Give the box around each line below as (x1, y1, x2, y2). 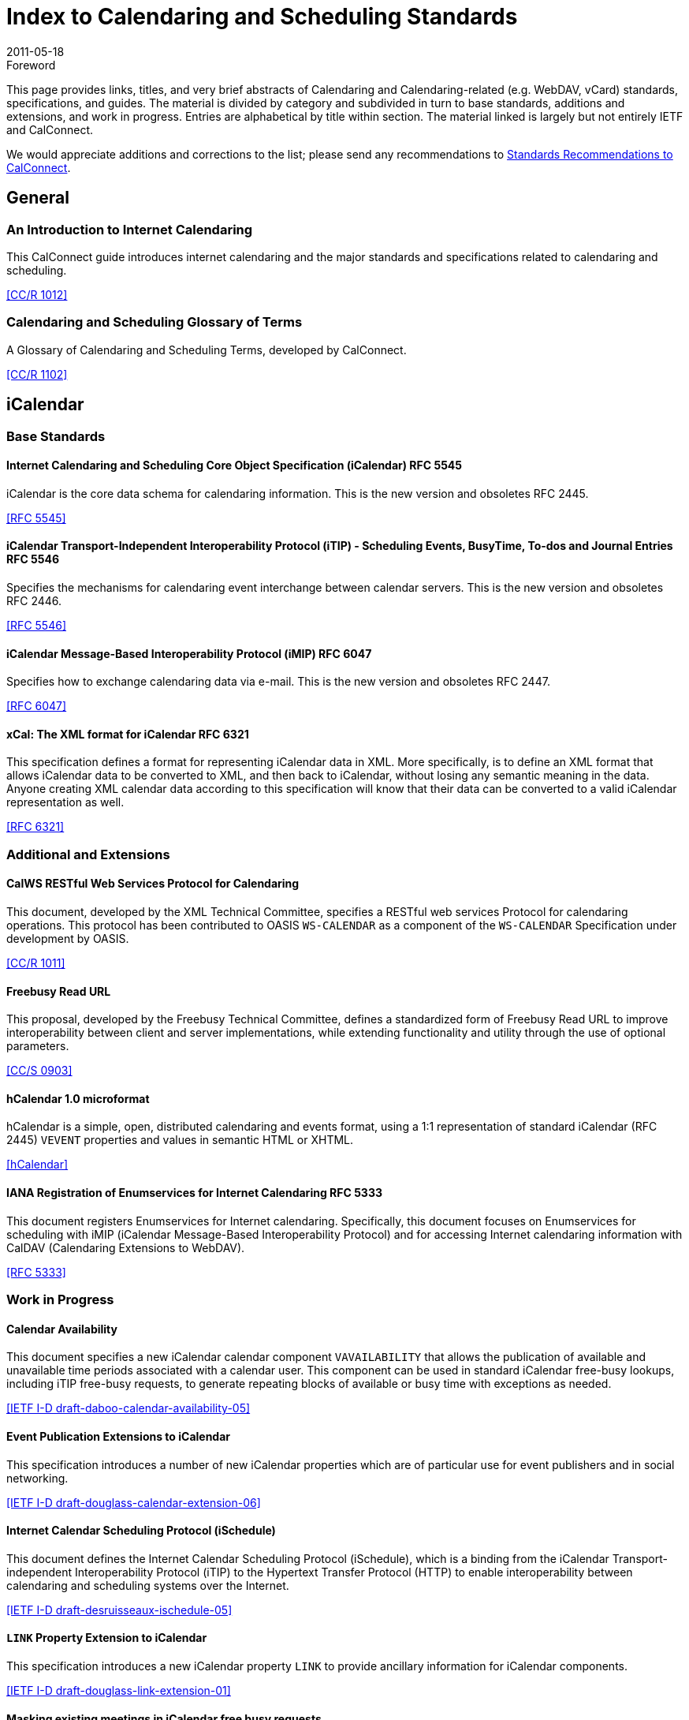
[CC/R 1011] (6, 956, 65, 970)
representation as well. (6, 795, 125, 810)
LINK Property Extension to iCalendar (6, 1631, 207, 1645)
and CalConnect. (6, 122, 94, 136)
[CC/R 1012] (6, 287, 68, 301)
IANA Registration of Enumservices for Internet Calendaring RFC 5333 (6, 1186, 382, 1200)
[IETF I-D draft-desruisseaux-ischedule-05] (6, 1602, 233, 1617)
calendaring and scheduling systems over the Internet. (6, 1578, 289, 1592)
